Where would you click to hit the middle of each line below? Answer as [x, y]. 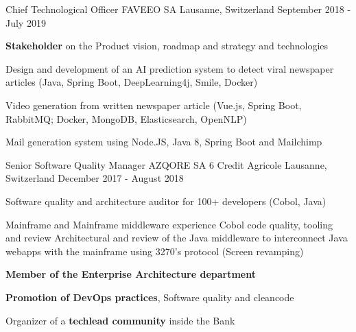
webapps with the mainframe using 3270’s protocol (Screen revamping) [155, 251]
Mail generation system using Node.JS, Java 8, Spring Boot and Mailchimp [164, 142]
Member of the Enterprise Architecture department [131, 274]
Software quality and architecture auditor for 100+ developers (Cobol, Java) [166, 201]
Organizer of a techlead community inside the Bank [120, 320]
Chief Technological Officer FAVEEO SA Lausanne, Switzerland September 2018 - [178, 9]
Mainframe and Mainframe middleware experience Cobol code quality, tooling [169, 224]
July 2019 [26, 22]
